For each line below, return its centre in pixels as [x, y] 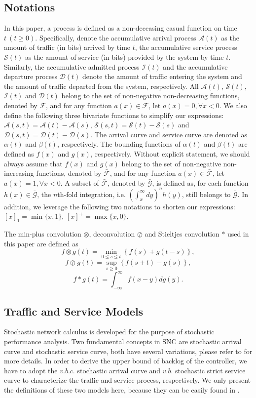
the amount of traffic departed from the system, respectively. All [101, 86]
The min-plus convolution [43, 234]
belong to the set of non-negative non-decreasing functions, [150, 96]
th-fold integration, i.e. [91, 194]
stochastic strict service [210, 370]
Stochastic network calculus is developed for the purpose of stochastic [109, 332]
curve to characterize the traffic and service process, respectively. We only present [127, 380]
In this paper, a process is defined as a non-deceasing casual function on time [121, 28]
